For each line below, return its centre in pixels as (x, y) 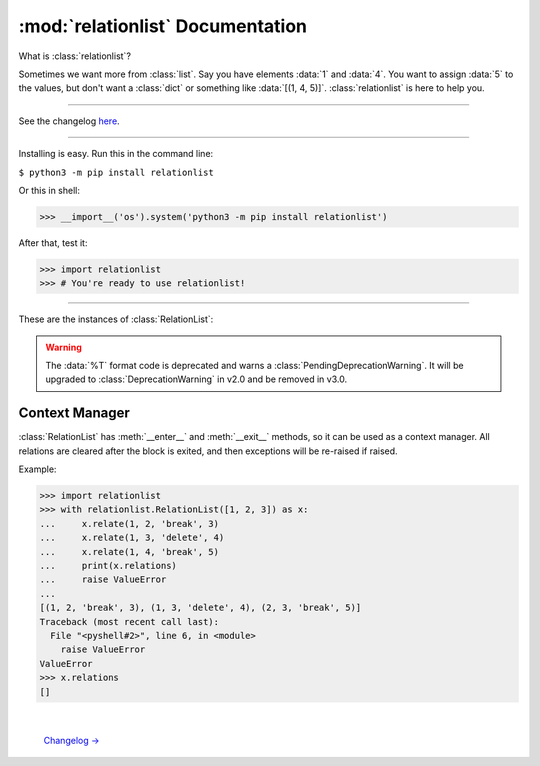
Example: (37, 469)
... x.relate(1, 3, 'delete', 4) (132, 538)
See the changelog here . (69, 121)
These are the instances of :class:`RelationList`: (116, 319)
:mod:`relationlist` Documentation (163, 26)
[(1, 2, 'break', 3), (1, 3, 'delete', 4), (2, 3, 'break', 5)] (200, 608)
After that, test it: (53, 242)
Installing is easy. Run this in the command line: (116, 154)
